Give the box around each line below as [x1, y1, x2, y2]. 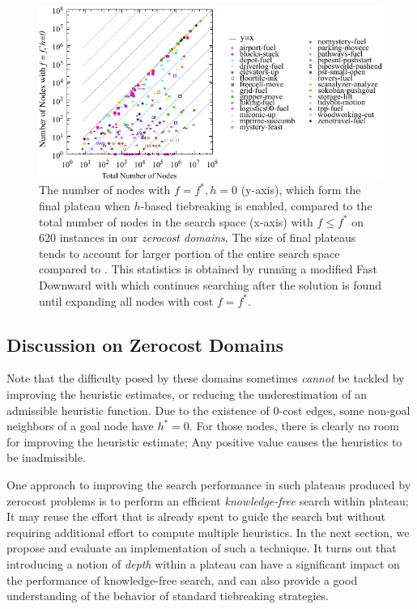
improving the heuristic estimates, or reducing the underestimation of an [6, 386, 368, 403]
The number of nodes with [39, 181, 171, 198]
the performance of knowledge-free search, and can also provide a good [6, 571, 358, 588]
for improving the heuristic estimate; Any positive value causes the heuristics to [6, 433, 402, 450]
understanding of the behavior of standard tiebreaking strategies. [6, 587, 330, 604]
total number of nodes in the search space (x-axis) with [39, 213, 313, 230]
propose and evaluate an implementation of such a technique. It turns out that [6, 539, 397, 556]
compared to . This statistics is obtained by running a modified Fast [39, 260, 378, 277]
